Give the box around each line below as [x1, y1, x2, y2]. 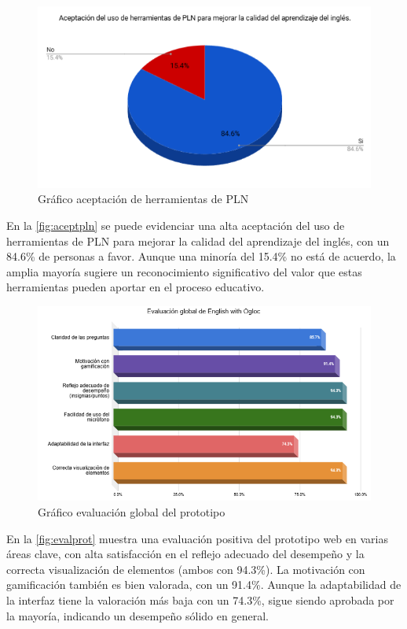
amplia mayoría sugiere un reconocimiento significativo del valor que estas [6, 263, 362, 279]
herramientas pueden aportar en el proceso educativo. [6, 279, 265, 295]
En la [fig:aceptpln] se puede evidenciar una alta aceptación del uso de [6, 217, 345, 233]
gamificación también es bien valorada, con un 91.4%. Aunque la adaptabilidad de [6, 576, 401, 593]
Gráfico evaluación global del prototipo [38, 504, 225, 520]
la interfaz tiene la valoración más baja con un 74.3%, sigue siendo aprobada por [6, 591, 394, 608]
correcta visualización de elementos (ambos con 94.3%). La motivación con [6, 561, 365, 577]
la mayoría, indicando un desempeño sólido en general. [6, 607, 269, 623]
